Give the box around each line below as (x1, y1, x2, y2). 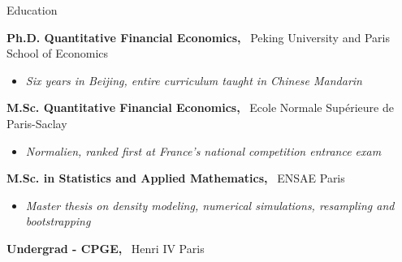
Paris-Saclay (6, 114, 67, 131)
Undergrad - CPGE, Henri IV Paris (6, 239, 205, 256)
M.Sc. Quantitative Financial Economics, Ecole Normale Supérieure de (6, 99, 394, 116)
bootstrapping (25, 213, 91, 230)
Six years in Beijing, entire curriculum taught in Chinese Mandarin (25, 71, 362, 88)
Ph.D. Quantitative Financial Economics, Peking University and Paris (6, 28, 390, 45)
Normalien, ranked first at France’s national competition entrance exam (25, 142, 382, 159)
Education (6, 2, 58, 18)
